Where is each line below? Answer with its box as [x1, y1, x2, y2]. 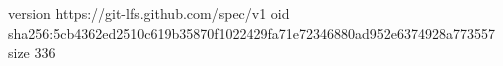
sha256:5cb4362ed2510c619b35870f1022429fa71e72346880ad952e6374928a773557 [8, 22, 495, 43]
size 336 [8, 42, 56, 63]
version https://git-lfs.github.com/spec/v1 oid [8, 3, 290, 23]
